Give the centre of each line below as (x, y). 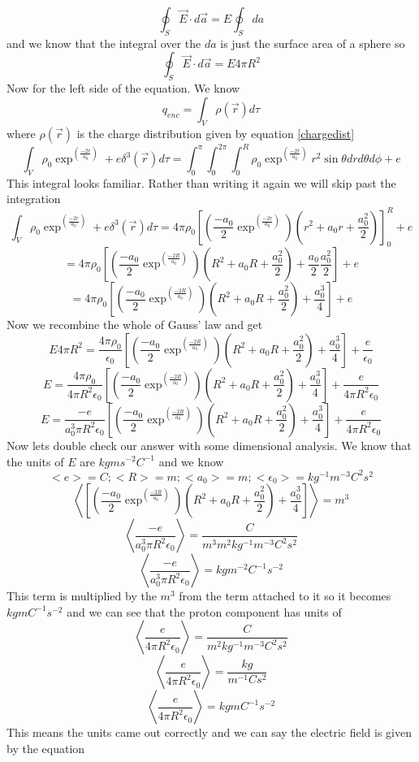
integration (34, 199)
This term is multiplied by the (82, 596)
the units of (35, 461)
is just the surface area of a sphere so (313, 43)
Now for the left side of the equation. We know (123, 88)
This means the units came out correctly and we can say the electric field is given (209, 732)
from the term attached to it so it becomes (285, 596)
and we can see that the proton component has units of (204, 611)
